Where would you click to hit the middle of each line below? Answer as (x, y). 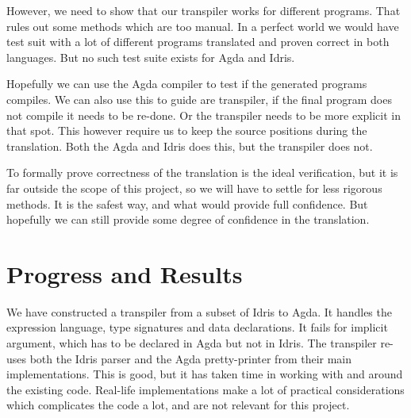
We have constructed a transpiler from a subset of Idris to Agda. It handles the (199, 311)
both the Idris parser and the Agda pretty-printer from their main (191, 358)
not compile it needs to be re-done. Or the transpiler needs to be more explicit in (204, 115)
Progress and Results (125, 273)
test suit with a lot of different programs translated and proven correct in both (198, 42)
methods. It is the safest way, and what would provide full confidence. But (187, 203)
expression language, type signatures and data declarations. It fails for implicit (197, 327)
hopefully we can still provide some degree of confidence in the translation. (188, 219)
